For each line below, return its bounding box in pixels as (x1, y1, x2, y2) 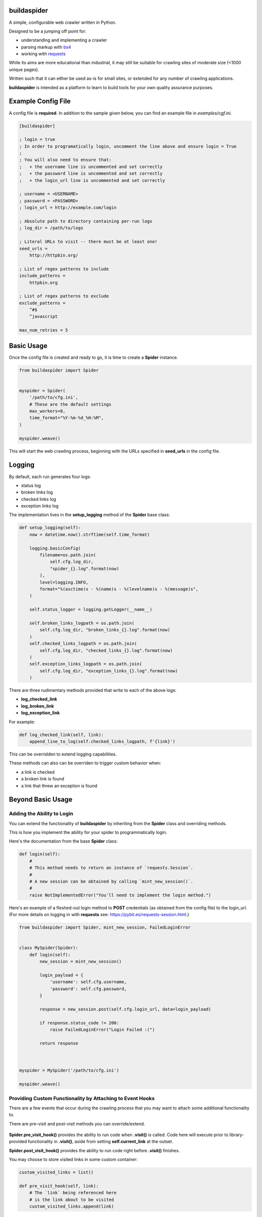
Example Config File (9, 97, 71, 106)
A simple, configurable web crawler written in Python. (9, 19, 116, 25)
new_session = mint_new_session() (39, 959, 122, 964)
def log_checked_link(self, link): (19, 732, 104, 738)
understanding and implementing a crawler (21, 37, 107, 43)
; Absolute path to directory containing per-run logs (19, 219, 152, 224)
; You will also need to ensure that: (19, 157, 112, 163)
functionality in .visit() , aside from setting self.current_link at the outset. (28, 1139, 173, 1144)
